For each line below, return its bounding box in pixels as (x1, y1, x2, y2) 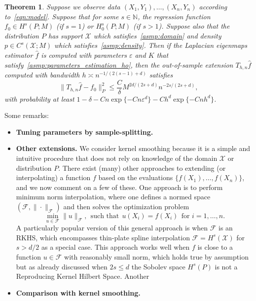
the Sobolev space (131, 261, 185, 271)
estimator (4, 49, 33, 60)
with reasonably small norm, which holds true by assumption (64, 252, 249, 262)
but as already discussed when (16, 261, 108, 271)
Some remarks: (4, 110, 49, 120)
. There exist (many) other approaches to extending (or (58, 162, 226, 173)
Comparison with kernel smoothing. (16, 287, 141, 298)
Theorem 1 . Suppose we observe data (4, 1, 120, 11)
